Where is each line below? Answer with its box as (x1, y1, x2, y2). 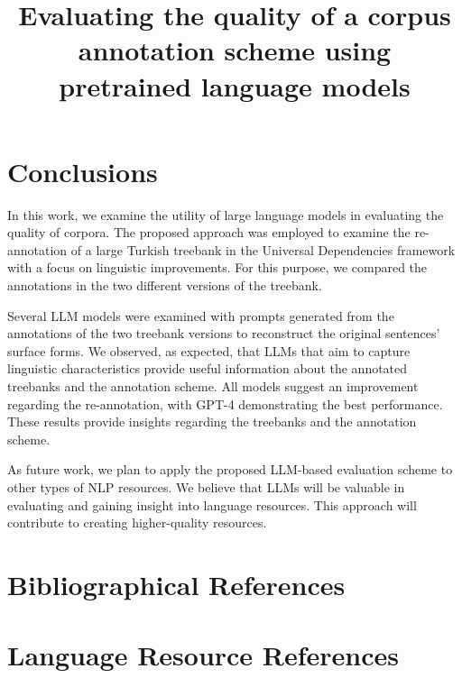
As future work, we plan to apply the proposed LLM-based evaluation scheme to (7, 460, 453, 479)
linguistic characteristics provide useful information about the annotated (7, 359, 408, 378)
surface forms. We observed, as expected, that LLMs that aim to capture (7, 341, 411, 360)
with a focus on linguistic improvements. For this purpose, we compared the (7, 258, 428, 277)
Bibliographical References (7, 565, 346, 602)
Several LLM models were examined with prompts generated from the (7, 306, 394, 325)
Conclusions (7, 152, 158, 189)
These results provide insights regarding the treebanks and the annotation (7, 412, 417, 431)
